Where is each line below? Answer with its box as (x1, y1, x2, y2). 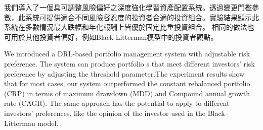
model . (37, 117, 59, 128)
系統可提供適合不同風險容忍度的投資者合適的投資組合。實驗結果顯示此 (25, 12, 259, 22)
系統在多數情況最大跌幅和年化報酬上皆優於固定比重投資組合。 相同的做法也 (4, 22, 254, 32)
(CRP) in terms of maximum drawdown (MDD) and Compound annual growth (4, 88, 250, 98)
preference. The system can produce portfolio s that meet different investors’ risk (4, 58, 255, 69)
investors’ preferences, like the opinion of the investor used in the (4, 107, 205, 118)
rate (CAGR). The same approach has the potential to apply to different (4, 98, 230, 108)
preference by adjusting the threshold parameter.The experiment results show (4, 68, 245, 79)
